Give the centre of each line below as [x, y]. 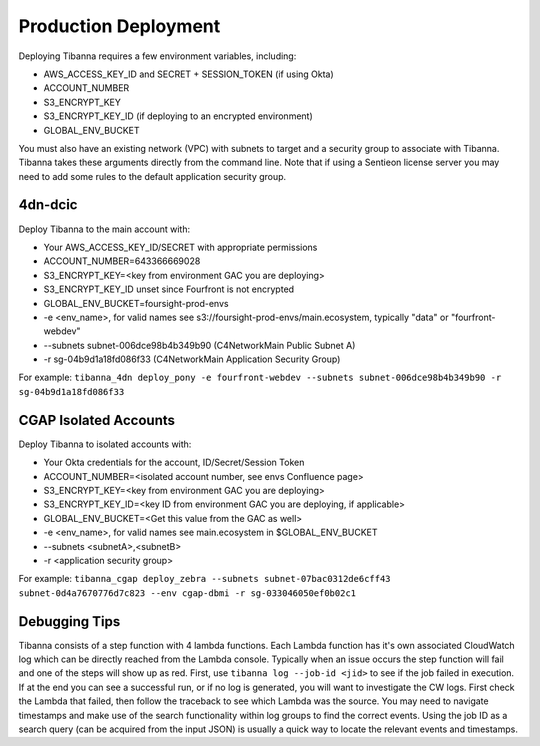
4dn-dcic [48, 205]
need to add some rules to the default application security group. [152, 176]
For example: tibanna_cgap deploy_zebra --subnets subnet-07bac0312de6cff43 [204, 579]
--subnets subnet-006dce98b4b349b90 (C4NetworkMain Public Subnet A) [199, 345]
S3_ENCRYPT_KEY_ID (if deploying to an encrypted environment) [178, 116]
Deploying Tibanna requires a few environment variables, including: [157, 56]
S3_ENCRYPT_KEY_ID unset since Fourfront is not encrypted [169, 289]
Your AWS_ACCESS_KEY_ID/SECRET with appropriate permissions [180, 247]
